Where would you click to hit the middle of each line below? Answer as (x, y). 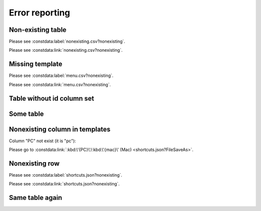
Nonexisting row (34, 163)
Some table (26, 114)
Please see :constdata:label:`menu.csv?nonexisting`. (61, 75)
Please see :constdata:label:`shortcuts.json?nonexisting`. (66, 175)
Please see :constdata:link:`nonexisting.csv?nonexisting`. (66, 50)
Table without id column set (51, 98)
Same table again (36, 198)
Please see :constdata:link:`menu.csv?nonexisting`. (60, 84)
